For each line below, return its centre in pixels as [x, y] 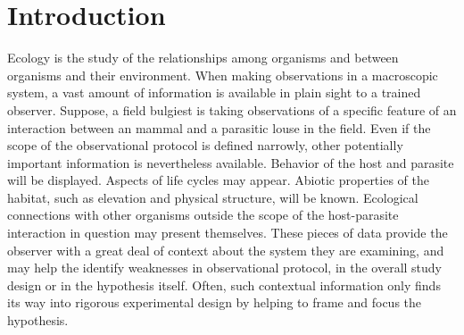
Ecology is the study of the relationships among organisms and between [203, 58]
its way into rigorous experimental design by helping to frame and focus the [215, 302]
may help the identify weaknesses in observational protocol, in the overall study [225, 268]
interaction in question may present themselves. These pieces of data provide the [228, 233]
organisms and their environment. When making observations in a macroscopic [223, 75]
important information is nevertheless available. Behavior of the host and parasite [231, 162]
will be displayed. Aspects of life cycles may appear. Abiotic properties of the [218, 180]
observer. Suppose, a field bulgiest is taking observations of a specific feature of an [232, 109]
